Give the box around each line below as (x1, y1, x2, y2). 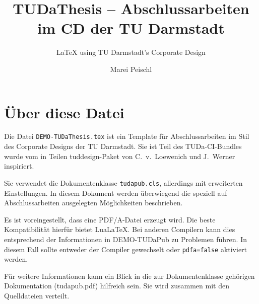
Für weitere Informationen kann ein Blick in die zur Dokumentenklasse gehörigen (4, 270, 255, 281)
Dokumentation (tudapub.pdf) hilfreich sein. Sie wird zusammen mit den (4, 280, 229, 291)
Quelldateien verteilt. (4, 290, 70, 300)
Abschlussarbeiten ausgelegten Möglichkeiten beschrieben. (4, 197, 183, 208)
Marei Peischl (110, 63, 152, 74)
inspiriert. (4, 161, 34, 171)
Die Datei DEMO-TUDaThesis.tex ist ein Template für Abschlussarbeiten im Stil (4, 131, 249, 141)
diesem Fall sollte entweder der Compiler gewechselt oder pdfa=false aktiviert (4, 244, 247, 254)
